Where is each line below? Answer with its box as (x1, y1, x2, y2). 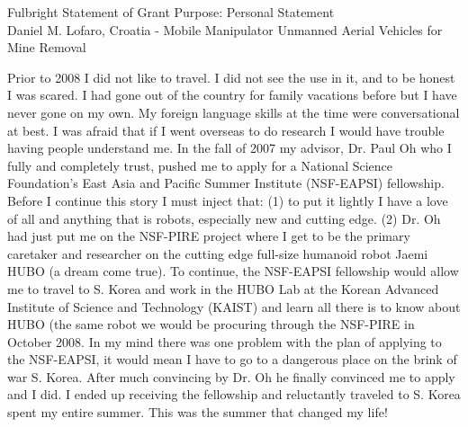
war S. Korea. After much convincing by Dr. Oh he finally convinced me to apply (7, 367, 455, 386)
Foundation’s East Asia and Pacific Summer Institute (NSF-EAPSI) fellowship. (7, 173, 445, 192)
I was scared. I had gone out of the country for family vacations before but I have (7, 85, 457, 104)
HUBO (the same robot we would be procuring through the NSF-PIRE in (7, 315, 415, 334)
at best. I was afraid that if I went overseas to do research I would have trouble (7, 120, 445, 139)
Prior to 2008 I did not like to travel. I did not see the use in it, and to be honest (7, 67, 455, 86)
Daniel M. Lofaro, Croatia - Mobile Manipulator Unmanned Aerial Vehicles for (7, 20, 443, 39)
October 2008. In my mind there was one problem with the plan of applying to (7, 332, 442, 351)
